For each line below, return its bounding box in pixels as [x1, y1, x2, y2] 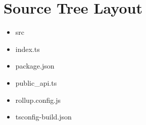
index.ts [15, 43, 40, 54]
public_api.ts [15, 77, 57, 88]
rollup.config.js [15, 94, 61, 105]
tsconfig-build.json [15, 111, 72, 122]
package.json [15, 60, 55, 71]
